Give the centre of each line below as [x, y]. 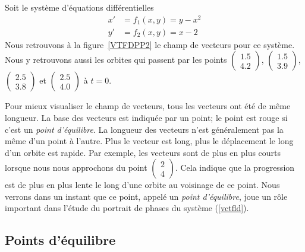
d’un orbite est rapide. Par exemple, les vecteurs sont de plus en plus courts [143, 152]
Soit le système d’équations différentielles [79, 7]
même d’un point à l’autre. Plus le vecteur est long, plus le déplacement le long [149, 141]
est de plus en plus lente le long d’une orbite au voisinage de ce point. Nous [142, 185]
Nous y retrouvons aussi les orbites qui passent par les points [116, 60]
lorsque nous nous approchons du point [76, 168]
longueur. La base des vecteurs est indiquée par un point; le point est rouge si [146, 117]
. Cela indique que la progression [235, 168]
